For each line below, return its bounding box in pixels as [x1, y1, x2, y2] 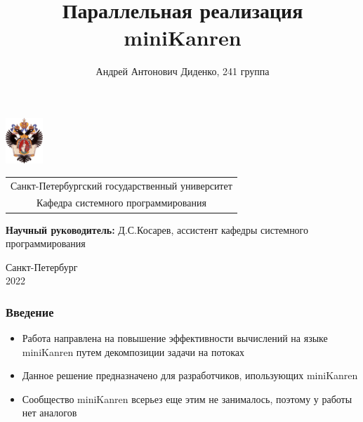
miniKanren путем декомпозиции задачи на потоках [22, 344, 245, 359]
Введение [6, 303, 54, 320]
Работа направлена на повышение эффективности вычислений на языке [22, 331, 328, 345]
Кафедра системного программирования [36, 195, 206, 210]
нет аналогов [22, 405, 77, 420]
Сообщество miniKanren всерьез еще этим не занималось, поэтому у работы [22, 391, 352, 406]
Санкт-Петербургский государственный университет [11, 178, 232, 192]
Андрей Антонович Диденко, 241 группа [95, 64, 270, 79]
